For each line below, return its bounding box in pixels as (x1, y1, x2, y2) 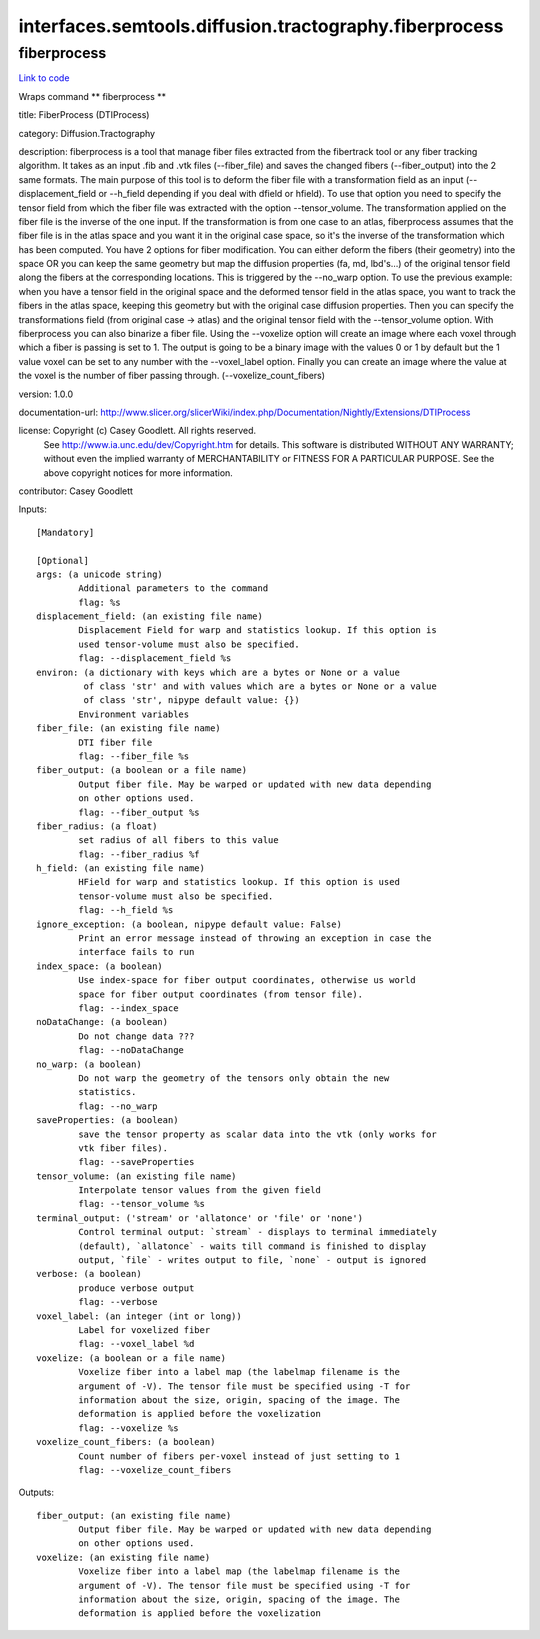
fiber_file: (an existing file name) (36, 723, 222, 734)
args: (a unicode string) (36, 568, 164, 580)
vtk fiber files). (78, 1142, 169, 1154)
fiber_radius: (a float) (36, 820, 158, 832)
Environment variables (78, 708, 190, 720)
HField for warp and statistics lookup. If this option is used (78, 876, 400, 888)
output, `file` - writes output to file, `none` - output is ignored (78, 1255, 427, 1266)
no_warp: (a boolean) (36, 1058, 142, 1070)
